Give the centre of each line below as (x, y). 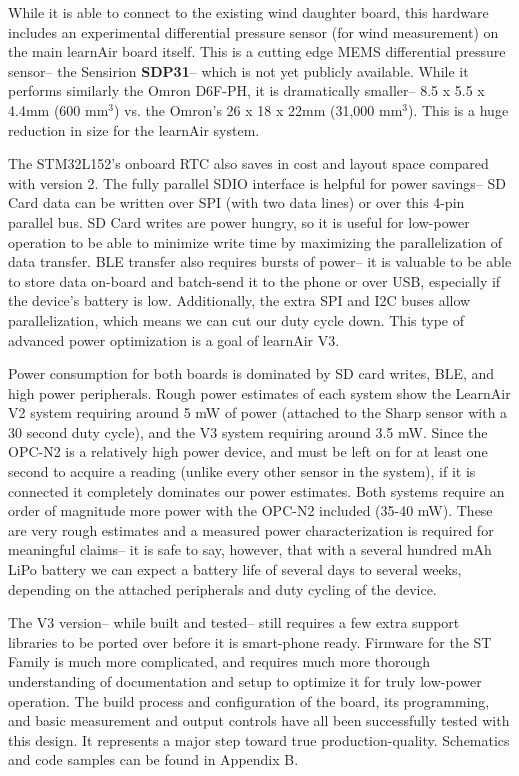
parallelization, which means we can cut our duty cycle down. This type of (236, 319)
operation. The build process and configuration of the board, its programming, (249, 700)
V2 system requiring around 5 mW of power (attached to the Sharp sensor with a (258, 412)
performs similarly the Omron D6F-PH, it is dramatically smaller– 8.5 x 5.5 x (246, 90)
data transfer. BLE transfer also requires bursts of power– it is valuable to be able (260, 261)
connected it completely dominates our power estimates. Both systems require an (256, 490)
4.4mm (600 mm (58, 109)
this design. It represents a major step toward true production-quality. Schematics (259, 739)
